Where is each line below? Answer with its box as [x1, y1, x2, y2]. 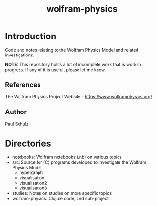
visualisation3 [19, 185, 47, 191]
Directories [5, 138, 51, 149]
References [5, 81, 41, 89]
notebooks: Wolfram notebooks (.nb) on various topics [12, 154, 122, 160]
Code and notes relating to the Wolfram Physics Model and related [5, 47, 139, 53]
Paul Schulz [5, 121, 29, 127]
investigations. [5, 52, 35, 58]
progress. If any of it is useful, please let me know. [5, 67, 106, 73]
